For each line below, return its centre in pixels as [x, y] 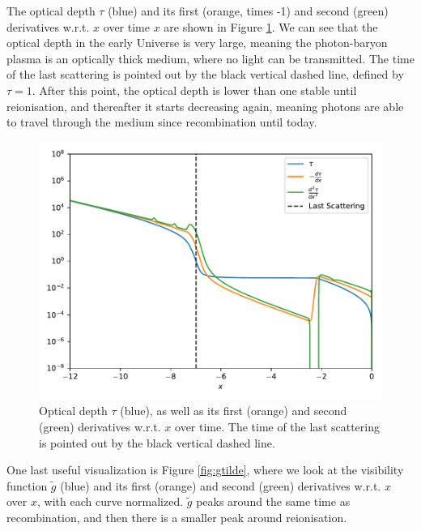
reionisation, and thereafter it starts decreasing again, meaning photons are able [205, 106]
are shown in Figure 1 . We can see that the [271, 26]
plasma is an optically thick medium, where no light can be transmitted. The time [210, 58]
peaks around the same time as [273, 501]
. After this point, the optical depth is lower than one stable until [194, 90]
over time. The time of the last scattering [278, 426]
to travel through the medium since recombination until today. [162, 122]
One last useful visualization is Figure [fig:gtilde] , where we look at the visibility [205, 470]
